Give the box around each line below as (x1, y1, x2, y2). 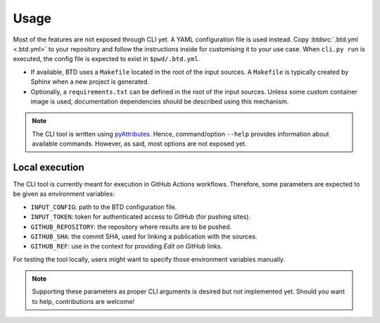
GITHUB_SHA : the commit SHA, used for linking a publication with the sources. (30, 232, 258, 241)
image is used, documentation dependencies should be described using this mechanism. (30, 97, 289, 106)
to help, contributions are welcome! (32, 297, 135, 305)
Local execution (13, 161, 84, 173)
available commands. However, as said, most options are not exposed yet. (32, 139, 247, 148)
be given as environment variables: (13, 190, 115, 198)
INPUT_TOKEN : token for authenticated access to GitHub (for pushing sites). (30, 213, 251, 221)
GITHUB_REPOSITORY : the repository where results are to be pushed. (30, 222, 232, 231)
